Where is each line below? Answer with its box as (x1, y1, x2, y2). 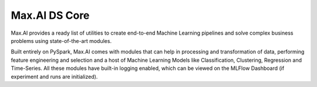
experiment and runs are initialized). (11, 73, 98, 80)
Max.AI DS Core (11, 9, 90, 22)
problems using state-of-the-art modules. (11, 37, 112, 44)
